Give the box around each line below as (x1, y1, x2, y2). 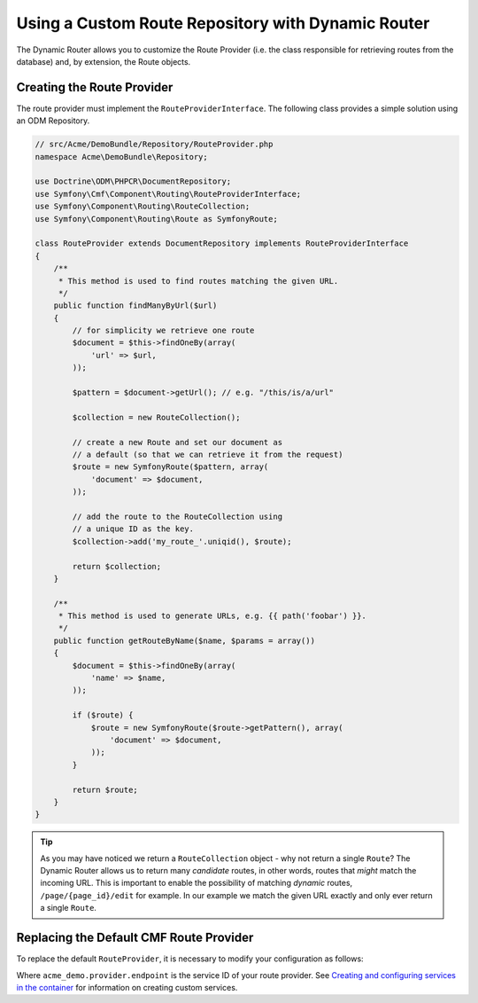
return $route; (72, 785, 139, 795)
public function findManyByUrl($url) (53, 301, 218, 310)
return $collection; (72, 561, 162, 571)
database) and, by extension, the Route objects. (16, 56, 191, 67)
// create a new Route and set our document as (72, 437, 283, 447)
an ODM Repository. (16, 115, 90, 126)
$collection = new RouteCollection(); (72, 412, 241, 422)
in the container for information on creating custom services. (16, 982, 238, 992)
